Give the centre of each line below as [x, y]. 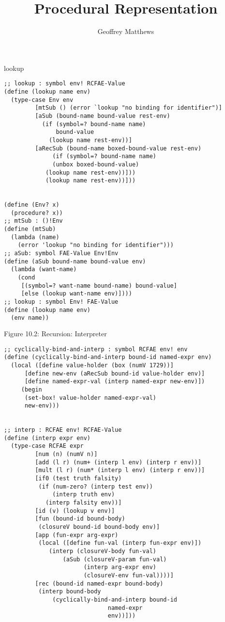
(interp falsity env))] [83, 503]
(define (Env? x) [32, 205]
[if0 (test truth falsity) [78, 479]
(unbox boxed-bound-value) [96, 164]
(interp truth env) [84, 495]
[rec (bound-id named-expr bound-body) [99, 583]
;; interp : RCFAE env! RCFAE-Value [63, 430]
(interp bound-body [70, 592]
